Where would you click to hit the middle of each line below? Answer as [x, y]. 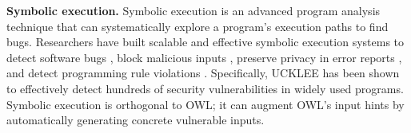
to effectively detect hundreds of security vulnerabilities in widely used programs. [205, 88]
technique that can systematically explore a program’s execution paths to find [198, 26]
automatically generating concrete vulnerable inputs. [136, 120]
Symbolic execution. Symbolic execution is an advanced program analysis [194, 10]
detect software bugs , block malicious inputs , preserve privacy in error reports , [204, 57]
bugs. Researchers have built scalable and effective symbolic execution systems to [205, 42]
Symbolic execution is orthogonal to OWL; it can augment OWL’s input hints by [205, 104]
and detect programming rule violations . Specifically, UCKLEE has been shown [203, 73]
